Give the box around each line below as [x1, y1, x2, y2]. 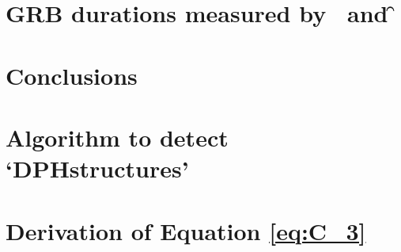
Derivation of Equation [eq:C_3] [6, 214, 366, 246]
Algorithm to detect [6, 120, 229, 153]
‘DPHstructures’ [6, 152, 189, 185]
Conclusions [6, 59, 138, 91]
